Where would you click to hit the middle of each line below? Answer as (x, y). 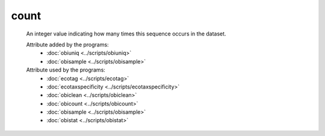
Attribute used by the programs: (66, 70)
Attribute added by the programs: (67, 45)
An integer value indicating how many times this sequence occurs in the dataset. (126, 34)
